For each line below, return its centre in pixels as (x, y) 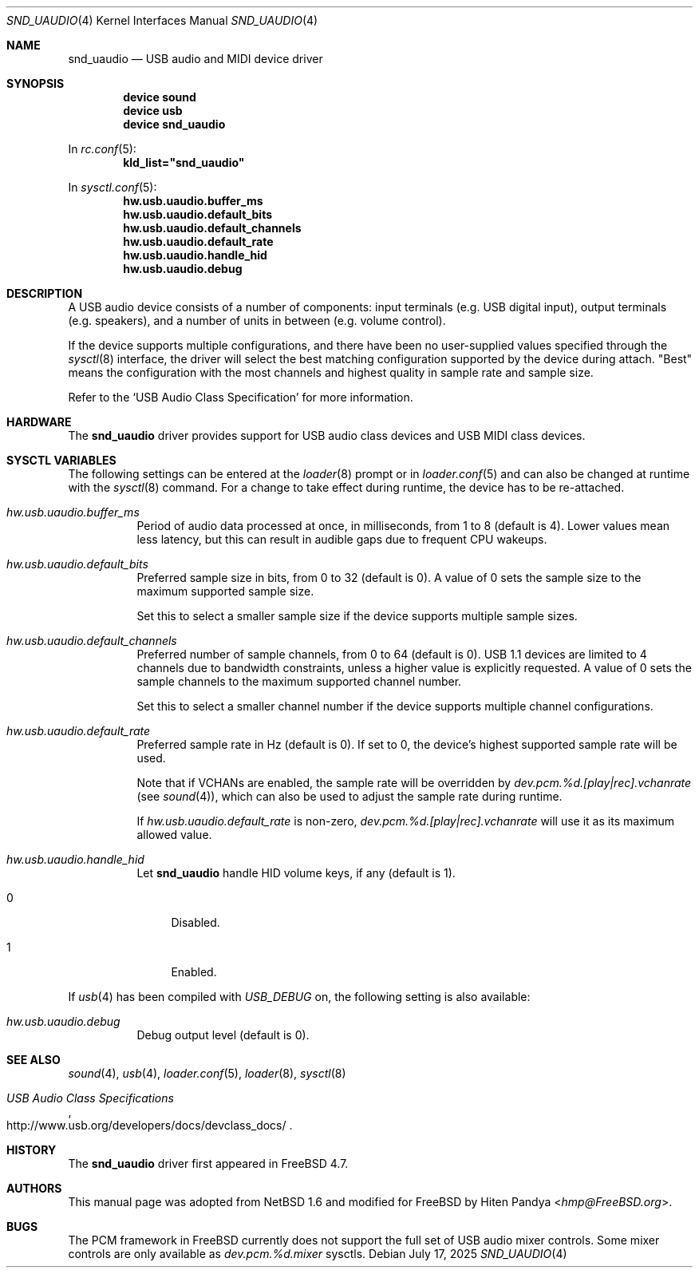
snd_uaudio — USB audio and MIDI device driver (195, 59)
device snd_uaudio (174, 124)
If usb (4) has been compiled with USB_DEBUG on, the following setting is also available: (299, 997)
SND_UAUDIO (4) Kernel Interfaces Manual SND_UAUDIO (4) (162, 20)
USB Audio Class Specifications (90, 1098)
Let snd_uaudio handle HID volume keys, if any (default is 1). (296, 873)
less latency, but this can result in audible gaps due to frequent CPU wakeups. (342, 539)
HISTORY (32, 1150)
